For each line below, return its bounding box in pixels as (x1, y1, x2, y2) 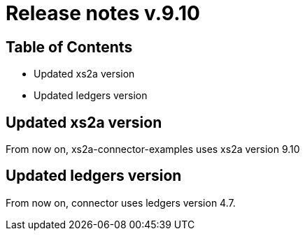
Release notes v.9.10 (6, 1, 200, 25)
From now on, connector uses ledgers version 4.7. (6, 196, 236, 209)
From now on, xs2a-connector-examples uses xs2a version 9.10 (6, 143, 300, 156)
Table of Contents (6, 38, 133, 56)
